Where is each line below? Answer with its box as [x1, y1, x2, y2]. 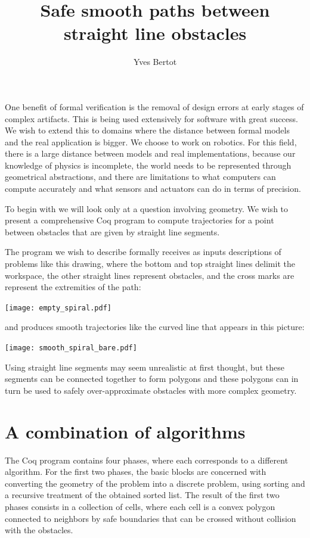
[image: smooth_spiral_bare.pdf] [5, 344, 137, 353]
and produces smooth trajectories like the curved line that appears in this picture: [5, 321, 305, 333]
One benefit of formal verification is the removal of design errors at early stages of [5, 100, 304, 113]
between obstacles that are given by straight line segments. [5, 225, 220, 238]
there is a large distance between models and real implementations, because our [5, 147, 296, 160]
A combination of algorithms [5, 419, 246, 443]
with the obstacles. [5, 524, 73, 536]
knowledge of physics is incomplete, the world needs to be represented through [5, 158, 292, 171]
